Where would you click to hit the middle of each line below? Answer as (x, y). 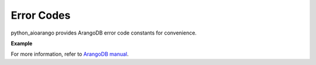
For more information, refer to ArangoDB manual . (70, 54)
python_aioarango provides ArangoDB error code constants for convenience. (104, 33)
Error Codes (41, 15)
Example (22, 43)
